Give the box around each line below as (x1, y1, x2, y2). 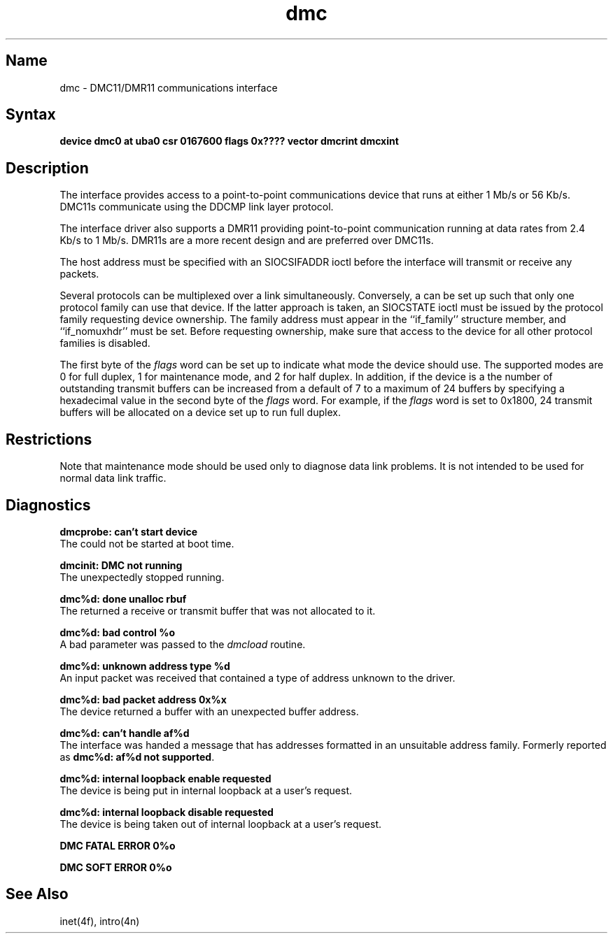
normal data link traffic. (59, 472, 167, 485)
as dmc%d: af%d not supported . (59, 750, 215, 763)
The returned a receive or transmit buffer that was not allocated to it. (59, 604, 376, 617)
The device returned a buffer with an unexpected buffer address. (59, 705, 359, 717)
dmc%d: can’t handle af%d (59, 726, 190, 739)
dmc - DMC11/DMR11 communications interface (59, 81, 278, 94)
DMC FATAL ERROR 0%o (59, 839, 176, 852)
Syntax (6, 106, 56, 124)
